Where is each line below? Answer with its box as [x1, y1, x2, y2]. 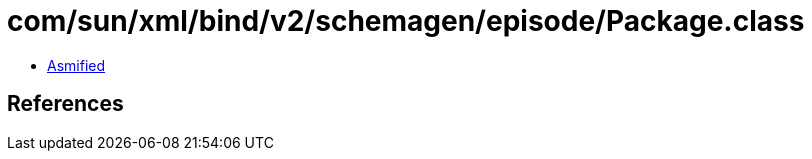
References [7, 91, 124, 117]
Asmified [47, 56, 106, 74]
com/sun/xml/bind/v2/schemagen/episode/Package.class [7, 4, 805, 38]
